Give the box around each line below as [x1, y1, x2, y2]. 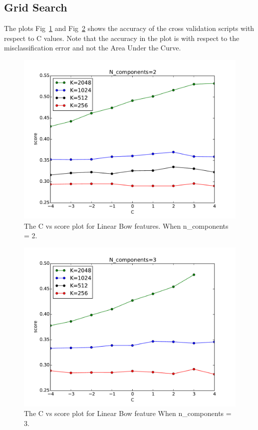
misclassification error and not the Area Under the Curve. [4, 42, 181, 53]
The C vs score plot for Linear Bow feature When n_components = [24, 408, 232, 419]
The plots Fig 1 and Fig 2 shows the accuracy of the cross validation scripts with [4, 23, 255, 33]
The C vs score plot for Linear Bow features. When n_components [24, 220, 229, 231]
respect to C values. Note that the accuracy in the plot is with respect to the [4, 32, 240, 43]
